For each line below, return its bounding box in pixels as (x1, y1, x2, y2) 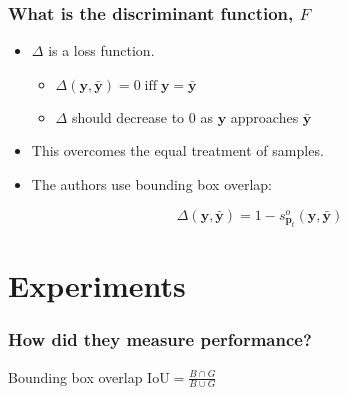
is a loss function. (48, 40, 155, 61)
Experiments (8, 265, 186, 306)
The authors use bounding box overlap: (31, 174, 273, 194)
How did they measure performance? (8, 327, 312, 352)
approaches (230, 106, 299, 127)
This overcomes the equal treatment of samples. (31, 140, 324, 161)
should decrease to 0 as (71, 106, 213, 127)
